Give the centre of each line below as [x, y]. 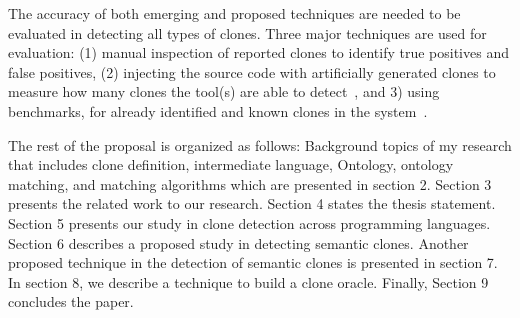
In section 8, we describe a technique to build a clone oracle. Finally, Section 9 [248, 281]
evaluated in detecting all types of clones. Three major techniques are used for [247, 32]
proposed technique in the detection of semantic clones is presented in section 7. [253, 262]
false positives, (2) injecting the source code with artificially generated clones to [252, 71]
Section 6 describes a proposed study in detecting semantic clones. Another [238, 242]
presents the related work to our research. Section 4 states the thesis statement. [252, 203]
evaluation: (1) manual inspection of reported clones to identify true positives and [258, 52]
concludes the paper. [71, 301]
